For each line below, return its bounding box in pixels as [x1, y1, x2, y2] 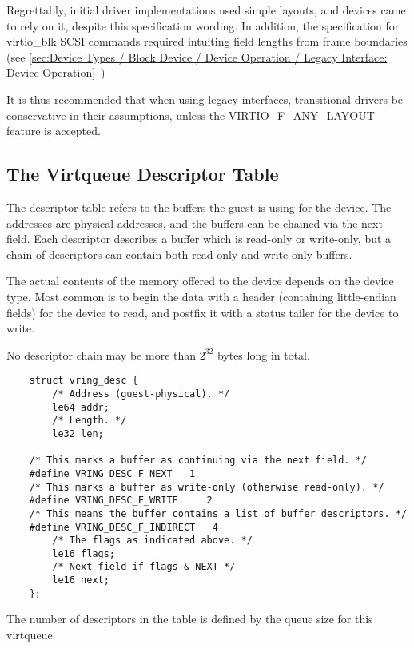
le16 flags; [52, 547, 116, 559]
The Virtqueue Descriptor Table [6, 161, 279, 186]
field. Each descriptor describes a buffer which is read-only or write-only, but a [6, 230, 392, 247]
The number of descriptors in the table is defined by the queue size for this [6, 610, 373, 627]
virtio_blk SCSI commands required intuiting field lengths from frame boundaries [6, 33, 408, 50]
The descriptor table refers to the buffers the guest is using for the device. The [6, 198, 392, 215]
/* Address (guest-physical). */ [52, 388, 230, 400]
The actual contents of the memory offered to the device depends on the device [6, 272, 394, 289]
